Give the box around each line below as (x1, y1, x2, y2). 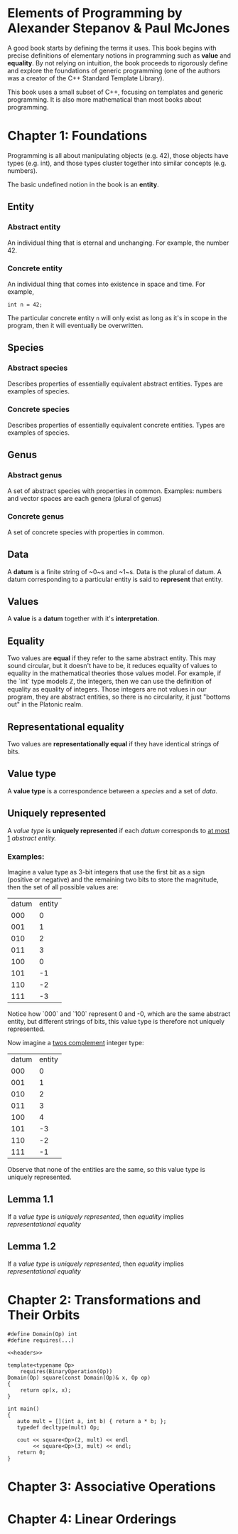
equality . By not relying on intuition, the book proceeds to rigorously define (7, 58, 229, 67)
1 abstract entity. (7, 834, 57, 842)
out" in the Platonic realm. (7, 700, 83, 709)
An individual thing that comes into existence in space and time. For (7, 280, 205, 288)
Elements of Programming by (7, 5, 183, 21)
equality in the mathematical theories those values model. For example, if (7, 669, 222, 677)
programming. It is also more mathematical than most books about (7, 95, 202, 104)
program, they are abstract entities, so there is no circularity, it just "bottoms (7, 692, 231, 702)
